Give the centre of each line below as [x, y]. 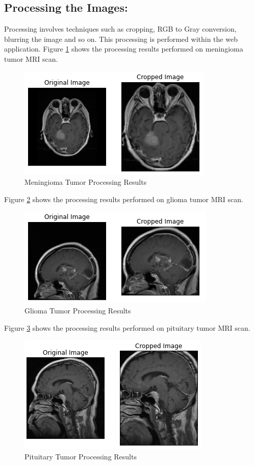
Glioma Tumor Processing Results [78, 310]
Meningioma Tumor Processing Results [86, 182]
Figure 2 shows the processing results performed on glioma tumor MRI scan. [124, 199]
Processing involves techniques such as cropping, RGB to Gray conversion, [120, 29]
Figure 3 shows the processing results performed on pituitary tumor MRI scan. [127, 327]
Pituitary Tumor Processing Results [81, 456]
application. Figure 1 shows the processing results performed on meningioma [124, 49]
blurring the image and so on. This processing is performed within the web [121, 39]
